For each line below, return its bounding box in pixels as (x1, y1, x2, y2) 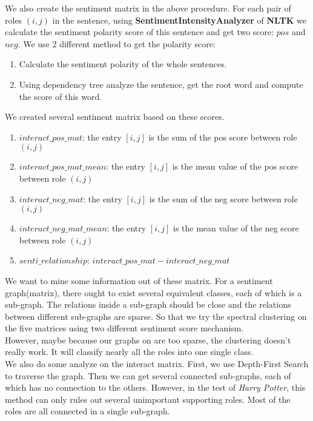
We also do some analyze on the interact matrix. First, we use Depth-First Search (5, 357, 309, 370)
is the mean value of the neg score (173, 222, 299, 234)
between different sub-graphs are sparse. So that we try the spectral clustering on (5, 310, 307, 322)
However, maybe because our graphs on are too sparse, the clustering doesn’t (5, 333, 291, 346)
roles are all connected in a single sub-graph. (5, 405, 170, 417)
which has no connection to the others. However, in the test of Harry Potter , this (5, 381, 306, 394)
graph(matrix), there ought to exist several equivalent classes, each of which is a (5, 286, 302, 299)
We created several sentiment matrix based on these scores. (5, 110, 225, 123)
